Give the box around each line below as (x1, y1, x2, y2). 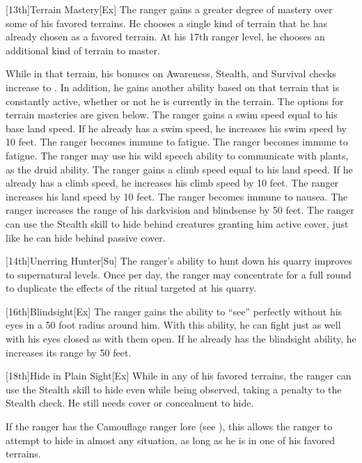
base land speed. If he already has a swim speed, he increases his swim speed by (6, 120, 347, 135)
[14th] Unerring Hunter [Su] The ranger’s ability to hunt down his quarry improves (6, 253, 353, 268)
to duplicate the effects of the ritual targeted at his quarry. (6, 281, 257, 295)
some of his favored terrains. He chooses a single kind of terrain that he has (6, 15, 327, 30)
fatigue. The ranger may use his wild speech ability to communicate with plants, (6, 148, 349, 162)
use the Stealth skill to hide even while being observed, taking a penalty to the (6, 382, 342, 396)
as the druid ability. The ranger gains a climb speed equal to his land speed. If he (6, 162, 353, 176)
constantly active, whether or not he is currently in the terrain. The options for (6, 93, 344, 108)
